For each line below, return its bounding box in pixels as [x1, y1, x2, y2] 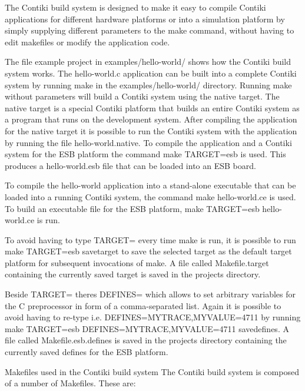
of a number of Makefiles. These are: [5, 377, 136, 389]
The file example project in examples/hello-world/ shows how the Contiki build [5, 55, 291, 68]
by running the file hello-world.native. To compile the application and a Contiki [5, 136, 292, 148]
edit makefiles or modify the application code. [5, 35, 170, 48]
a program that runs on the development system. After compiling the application [5, 113, 297, 125]
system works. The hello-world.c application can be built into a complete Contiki [5, 67, 297, 79]
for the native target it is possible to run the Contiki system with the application [5, 124, 297, 137]
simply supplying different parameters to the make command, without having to [5, 24, 294, 37]
